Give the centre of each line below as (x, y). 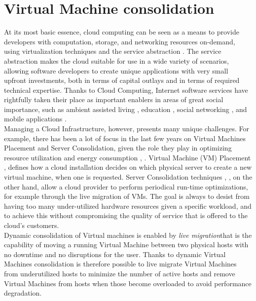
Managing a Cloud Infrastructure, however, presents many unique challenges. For (127, 129)
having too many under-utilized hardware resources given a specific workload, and (128, 206)
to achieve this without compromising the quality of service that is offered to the (126, 215)
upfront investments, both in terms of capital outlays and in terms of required (122, 80)
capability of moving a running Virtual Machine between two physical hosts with (126, 245)
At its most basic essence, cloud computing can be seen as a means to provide (122, 32)
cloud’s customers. (32, 225)
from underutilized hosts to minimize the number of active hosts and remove (120, 273)
